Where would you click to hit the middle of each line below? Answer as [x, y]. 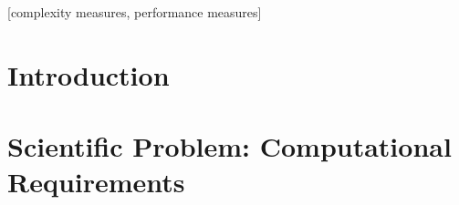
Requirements [96, 182]
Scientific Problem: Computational [229, 146]
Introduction [89, 74]
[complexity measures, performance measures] [135, 12]
